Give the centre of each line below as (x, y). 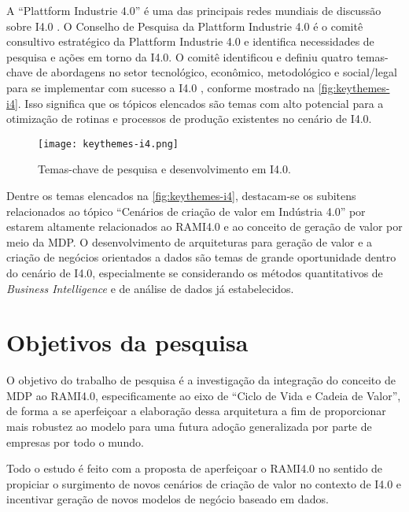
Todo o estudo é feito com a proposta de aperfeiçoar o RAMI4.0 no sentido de (195, 468)
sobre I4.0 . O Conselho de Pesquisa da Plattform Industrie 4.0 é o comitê (185, 26)
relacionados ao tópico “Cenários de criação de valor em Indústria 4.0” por (186, 211)
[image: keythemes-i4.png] (108, 144)
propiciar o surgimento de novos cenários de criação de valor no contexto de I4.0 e (204, 483)
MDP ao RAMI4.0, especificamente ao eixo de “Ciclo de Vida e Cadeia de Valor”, (204, 395)
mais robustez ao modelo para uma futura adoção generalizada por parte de (189, 427)
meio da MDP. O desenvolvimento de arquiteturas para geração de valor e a (190, 241)
